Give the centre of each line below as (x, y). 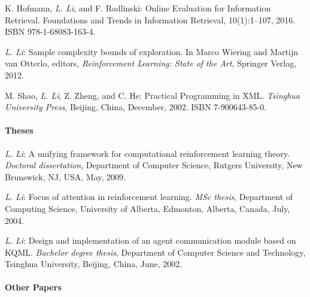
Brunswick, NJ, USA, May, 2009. (65, 176)
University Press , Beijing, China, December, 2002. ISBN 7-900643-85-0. (136, 107)
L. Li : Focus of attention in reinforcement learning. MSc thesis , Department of (149, 197)
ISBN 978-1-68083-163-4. (50, 31)
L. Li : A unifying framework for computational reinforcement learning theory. (148, 153)
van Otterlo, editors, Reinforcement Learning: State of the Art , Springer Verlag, (151, 63)
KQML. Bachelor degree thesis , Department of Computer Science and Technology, (155, 252)
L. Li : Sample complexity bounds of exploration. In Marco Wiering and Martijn (151, 51)
